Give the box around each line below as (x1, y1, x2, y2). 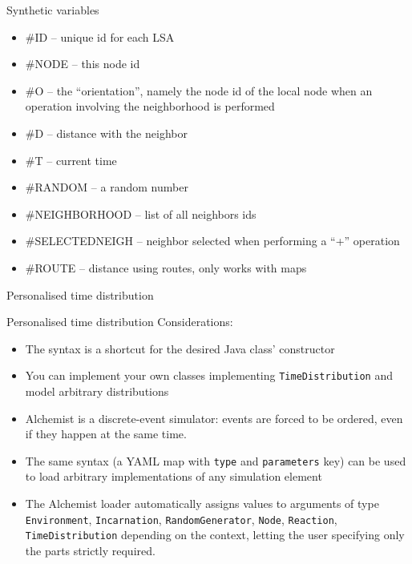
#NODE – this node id (25, 55, 140, 72)
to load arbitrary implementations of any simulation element (25, 468, 322, 485)
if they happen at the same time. (25, 425, 187, 442)
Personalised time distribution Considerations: (6, 313, 233, 330)
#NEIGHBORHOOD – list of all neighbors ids (25, 205, 256, 222)
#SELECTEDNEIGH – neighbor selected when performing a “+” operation (25, 232, 400, 249)
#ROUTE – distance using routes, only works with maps (25, 259, 307, 276)
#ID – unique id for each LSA (25, 28, 175, 45)
